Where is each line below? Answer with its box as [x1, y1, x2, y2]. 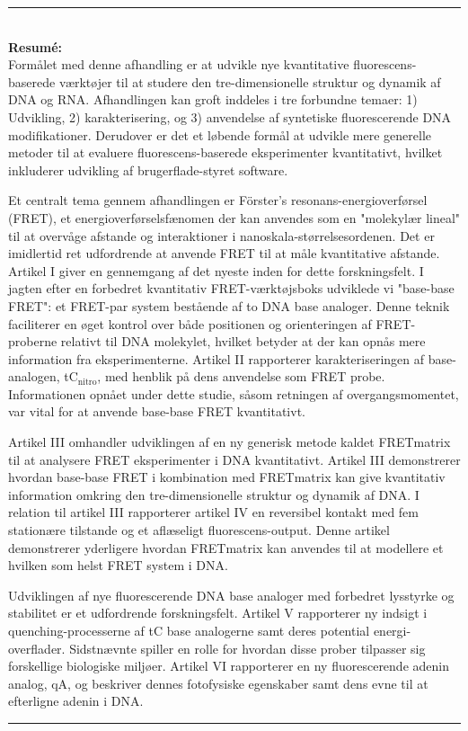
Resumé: [8, 37, 63, 56]
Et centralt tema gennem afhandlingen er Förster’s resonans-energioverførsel [8, 191, 428, 209]
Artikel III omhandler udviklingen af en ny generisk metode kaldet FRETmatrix [8, 432, 451, 451]
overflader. [8, 638, 66, 657]
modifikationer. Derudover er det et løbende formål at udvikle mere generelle [8, 125, 432, 144]
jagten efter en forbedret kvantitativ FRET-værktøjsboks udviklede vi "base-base [8, 279, 455, 298]
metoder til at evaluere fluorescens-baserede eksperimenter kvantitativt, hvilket [8, 143, 443, 162]
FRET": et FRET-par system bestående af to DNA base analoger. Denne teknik [8, 296, 450, 315]
